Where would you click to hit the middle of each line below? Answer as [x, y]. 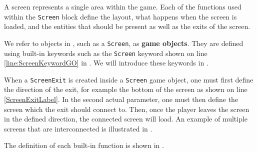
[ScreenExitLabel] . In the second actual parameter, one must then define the [121, 99]
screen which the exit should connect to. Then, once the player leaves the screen [127, 109]
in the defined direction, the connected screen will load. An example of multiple [126, 119]
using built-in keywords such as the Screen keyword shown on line [106, 53]
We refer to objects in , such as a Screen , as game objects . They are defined [124, 43]
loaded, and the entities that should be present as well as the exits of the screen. [127, 26]
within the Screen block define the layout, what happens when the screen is [120, 16]
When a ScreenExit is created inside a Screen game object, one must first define [129, 79]
